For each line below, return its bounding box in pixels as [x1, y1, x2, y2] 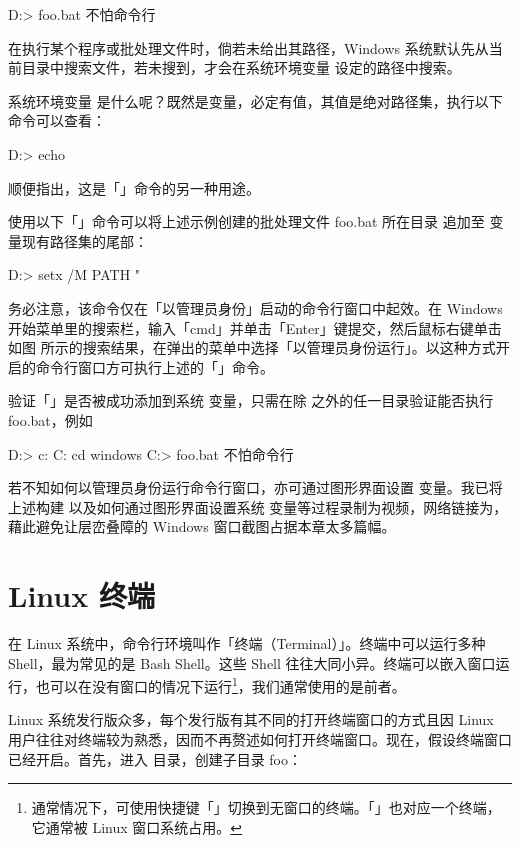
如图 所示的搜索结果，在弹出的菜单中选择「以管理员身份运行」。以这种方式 [8, 337, 496, 358]
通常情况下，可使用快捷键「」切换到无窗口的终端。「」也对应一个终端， [31, 797, 501, 818]
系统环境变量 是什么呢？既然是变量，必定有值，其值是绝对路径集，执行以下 [8, 90, 503, 111]
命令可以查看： [8, 110, 106, 131]
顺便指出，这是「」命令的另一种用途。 [8, 177, 260, 198]
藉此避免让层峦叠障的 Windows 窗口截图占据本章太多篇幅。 [8, 516, 396, 537]
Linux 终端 [8, 575, 155, 616]
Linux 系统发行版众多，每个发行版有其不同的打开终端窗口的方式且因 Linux [8, 709, 494, 730]
